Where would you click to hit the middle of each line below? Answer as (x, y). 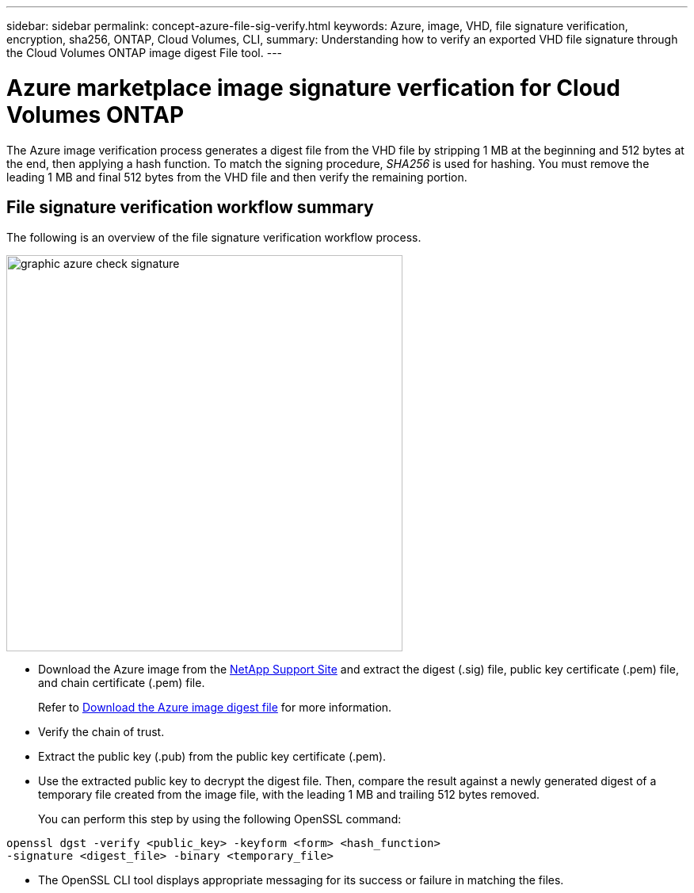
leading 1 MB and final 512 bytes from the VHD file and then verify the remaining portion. (237, 177)
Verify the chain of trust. (101, 732)
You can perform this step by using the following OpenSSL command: (220, 819)
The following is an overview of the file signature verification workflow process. (214, 238)
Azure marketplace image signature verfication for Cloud (313, 88)
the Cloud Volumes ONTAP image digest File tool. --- (145, 53)
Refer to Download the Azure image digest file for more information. (215, 708)
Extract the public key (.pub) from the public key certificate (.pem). (212, 757)
